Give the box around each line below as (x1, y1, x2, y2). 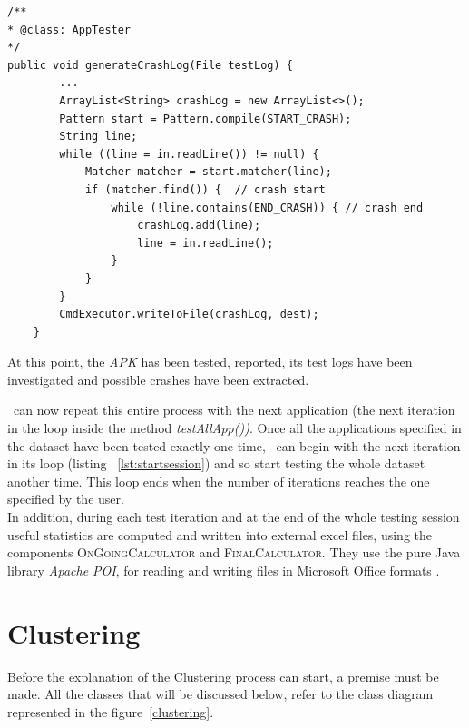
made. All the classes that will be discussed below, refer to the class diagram (7, 684, 434, 703)
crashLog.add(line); (137, 219, 261, 232)
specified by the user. (7, 489, 124, 508)
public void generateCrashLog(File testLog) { (7, 58, 293, 72)
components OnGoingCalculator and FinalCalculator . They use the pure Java (7, 543, 461, 562)
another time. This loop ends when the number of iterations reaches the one (7, 471, 430, 490)
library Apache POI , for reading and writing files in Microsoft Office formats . (7, 560, 440, 579)
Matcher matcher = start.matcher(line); (84, 165, 332, 179)
